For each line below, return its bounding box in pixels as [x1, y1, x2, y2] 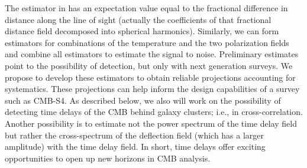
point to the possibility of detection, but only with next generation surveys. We [5, 59, 293, 71]
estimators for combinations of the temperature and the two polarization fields [5, 36, 289, 48]
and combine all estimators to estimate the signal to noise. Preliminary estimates [5, 48, 299, 60]
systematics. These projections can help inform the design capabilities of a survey [5, 83, 300, 95]
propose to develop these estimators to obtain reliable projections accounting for [5, 71, 296, 83]
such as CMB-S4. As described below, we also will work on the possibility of [5, 94, 281, 106]
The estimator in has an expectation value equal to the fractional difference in [5, 2, 288, 14]
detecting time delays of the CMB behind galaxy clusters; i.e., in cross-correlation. [5, 106, 303, 118]
